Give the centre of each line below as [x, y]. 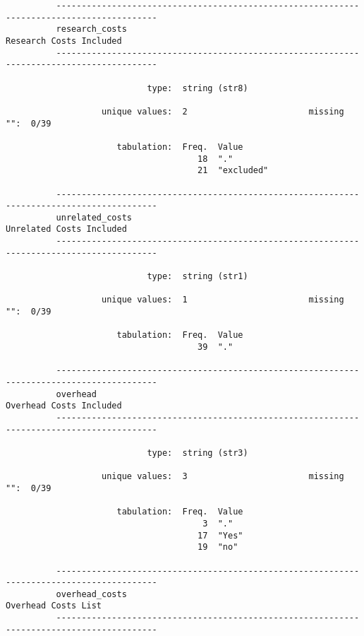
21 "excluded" [233, 171]
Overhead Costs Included [64, 406]
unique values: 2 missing [223, 111]
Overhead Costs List [54, 606]
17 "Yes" [220, 535]
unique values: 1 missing [223, 300]
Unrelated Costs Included [66, 229]
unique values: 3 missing [223, 477]
